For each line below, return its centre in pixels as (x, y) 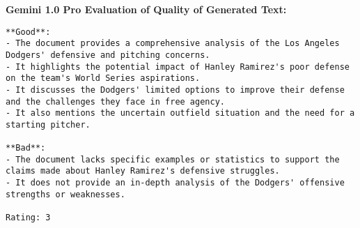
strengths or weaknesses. (65, 194)
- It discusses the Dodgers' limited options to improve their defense (175, 90)
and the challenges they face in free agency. (115, 101)
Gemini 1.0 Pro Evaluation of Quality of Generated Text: (146, 9)
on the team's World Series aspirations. (103, 78)
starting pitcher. (48, 124)
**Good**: (28, 32)
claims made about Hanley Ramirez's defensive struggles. (143, 171)
